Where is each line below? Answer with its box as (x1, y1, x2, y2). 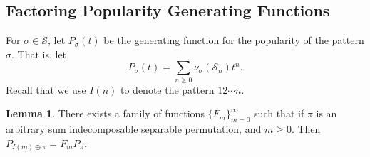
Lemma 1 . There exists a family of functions (6, 106, 205, 121)
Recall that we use (6, 82, 86, 97)
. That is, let (11, 46, 67, 61)
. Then (291, 121, 321, 136)
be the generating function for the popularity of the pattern (103, 33, 364, 48)
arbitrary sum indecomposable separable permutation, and (6, 121, 262, 136)
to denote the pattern (120, 82, 215, 97)
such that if (254, 106, 304, 121)
